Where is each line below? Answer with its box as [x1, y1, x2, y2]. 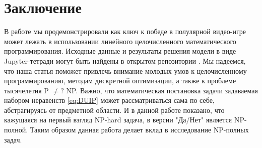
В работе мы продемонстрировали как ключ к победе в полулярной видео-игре [4, 26, 246, 37]
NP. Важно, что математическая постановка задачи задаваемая [66, 85, 258, 95]
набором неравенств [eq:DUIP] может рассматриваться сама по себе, [4, 95, 215, 105]
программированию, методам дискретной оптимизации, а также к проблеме [4, 75, 236, 86]
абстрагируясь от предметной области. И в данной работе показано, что [4, 104, 225, 115]
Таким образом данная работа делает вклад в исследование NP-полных [30, 124, 249, 135]
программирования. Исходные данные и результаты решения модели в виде [4, 46, 236, 56]
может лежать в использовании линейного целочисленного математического [4, 36, 236, 46]
